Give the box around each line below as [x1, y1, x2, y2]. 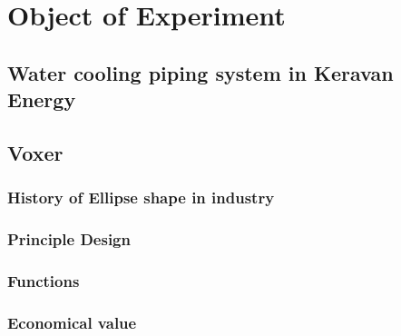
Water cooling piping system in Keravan [7, 58, 394, 86]
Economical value [7, 311, 137, 333]
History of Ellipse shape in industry [7, 186, 275, 209]
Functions [7, 269, 80, 292]
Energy [7, 85, 76, 114]
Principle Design [7, 228, 131, 251]
